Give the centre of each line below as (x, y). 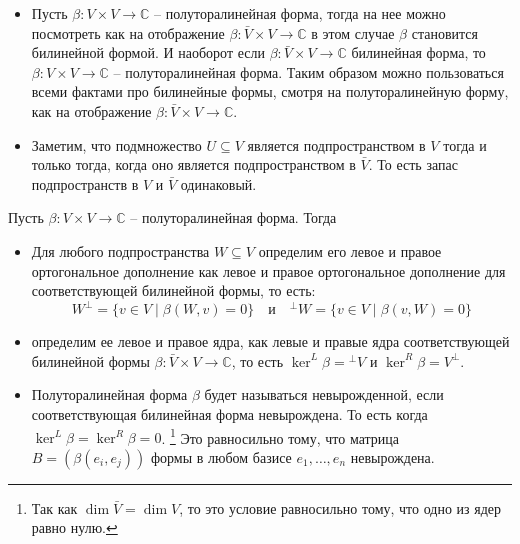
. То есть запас (413, 164)
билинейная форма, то (418, 52)
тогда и (465, 144)
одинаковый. (218, 183)
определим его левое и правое (350, 250)
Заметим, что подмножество (116, 144)
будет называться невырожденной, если (324, 394)
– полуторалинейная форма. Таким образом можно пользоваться (308, 71)
